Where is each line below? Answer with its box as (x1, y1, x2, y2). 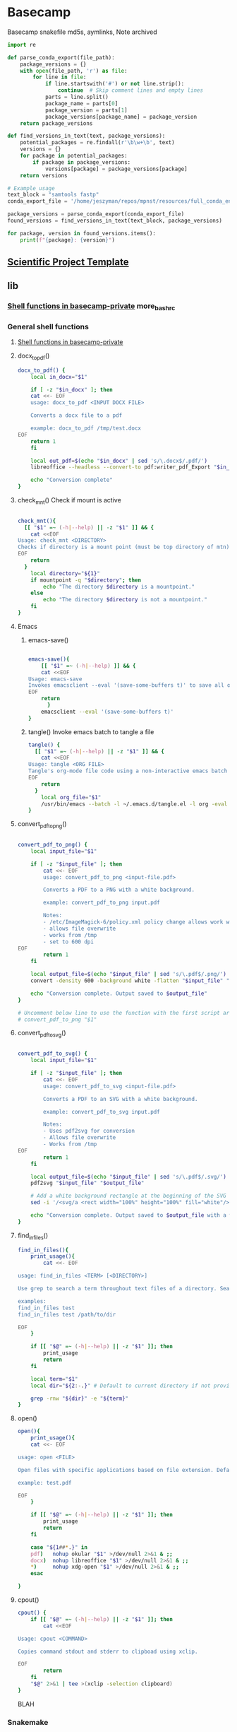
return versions (20, 172, 68, 179)
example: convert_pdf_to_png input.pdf (43, 899, 160, 907)
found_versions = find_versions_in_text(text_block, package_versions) (7, 217, 222, 225)
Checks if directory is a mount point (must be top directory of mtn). (17, 543, 233, 551)
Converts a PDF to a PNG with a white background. (43, 886, 195, 894)
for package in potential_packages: (20, 153, 128, 160)
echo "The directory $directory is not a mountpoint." (43, 596, 208, 603)
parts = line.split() (44, 93, 109, 101)
